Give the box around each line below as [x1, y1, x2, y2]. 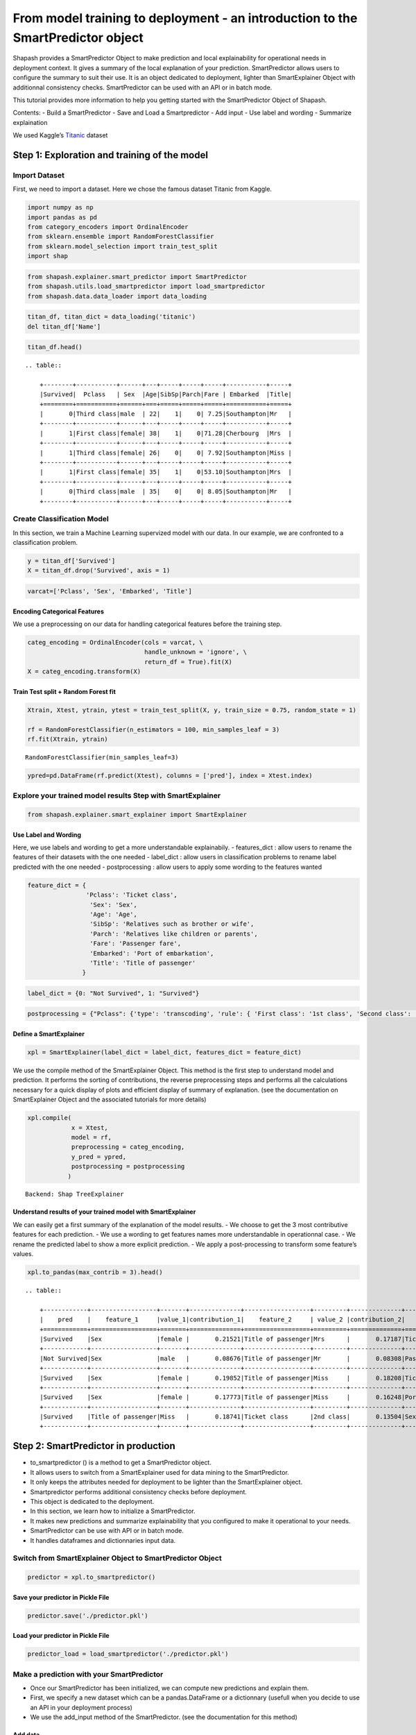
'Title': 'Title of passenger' [89, 958, 196, 967]
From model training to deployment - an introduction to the [12, 10, 358, 26]
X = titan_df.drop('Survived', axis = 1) [27, 566, 171, 575]
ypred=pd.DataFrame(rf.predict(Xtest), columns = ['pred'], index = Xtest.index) [27, 771, 313, 779]
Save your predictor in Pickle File [12, 1593, 110, 1601]
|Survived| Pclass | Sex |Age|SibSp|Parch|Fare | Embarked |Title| [39, 391, 293, 398]
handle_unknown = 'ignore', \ [144, 648, 248, 656]
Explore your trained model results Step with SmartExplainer [12, 791, 221, 801]
